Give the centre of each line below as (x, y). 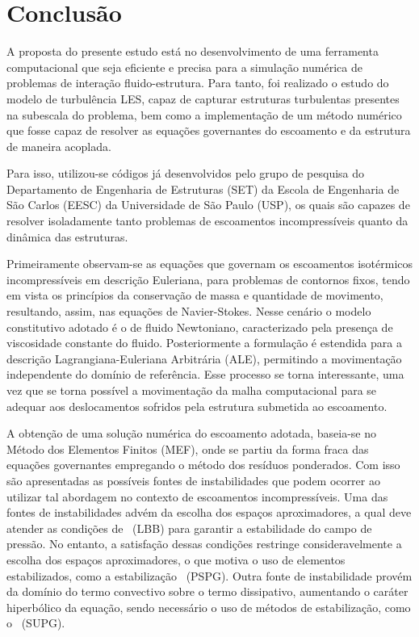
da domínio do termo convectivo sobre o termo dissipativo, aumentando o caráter (207, 591)
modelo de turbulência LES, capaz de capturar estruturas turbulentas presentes (203, 98)
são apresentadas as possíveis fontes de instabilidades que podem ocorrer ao (193, 480)
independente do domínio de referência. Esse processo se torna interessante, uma (205, 374)
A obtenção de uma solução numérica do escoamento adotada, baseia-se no (192, 433)
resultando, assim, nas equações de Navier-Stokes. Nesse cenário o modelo (189, 311)
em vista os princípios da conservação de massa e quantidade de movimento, (195, 295)
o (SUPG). (36, 623)
